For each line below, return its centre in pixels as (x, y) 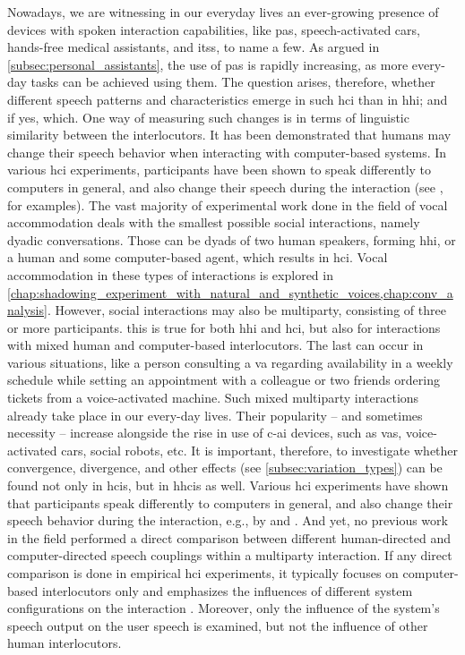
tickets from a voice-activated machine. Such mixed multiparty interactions (213, 398)
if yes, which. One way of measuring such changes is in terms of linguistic (208, 117)
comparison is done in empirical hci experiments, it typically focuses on (203, 573)
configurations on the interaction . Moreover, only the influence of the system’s (224, 608)
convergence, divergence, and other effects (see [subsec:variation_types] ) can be (225, 468)
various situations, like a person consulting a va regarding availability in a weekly (230, 362)
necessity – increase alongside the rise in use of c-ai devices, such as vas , (205, 433)
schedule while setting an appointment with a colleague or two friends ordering (224, 380)
